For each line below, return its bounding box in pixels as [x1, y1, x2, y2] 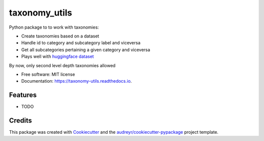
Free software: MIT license [21, 71, 75, 77]
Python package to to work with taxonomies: [9, 24, 99, 30]
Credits [9, 117, 32, 124]
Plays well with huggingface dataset [21, 53, 94, 59]
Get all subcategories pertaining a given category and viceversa [21, 47, 151, 53]
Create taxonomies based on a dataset [21, 33, 100, 39]
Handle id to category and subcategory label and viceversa [21, 40, 141, 46]
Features [9, 91, 37, 99]
